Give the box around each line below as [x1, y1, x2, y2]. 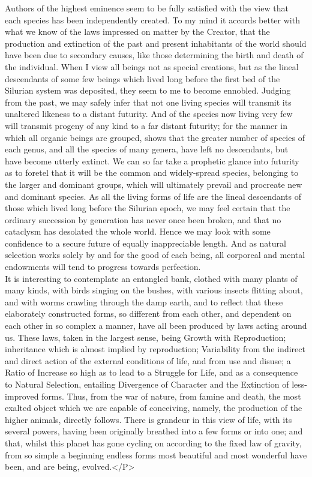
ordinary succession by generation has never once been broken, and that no [5, 213, 281, 226]
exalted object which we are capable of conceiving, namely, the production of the [5, 401, 302, 414]
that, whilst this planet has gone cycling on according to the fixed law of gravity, [5, 436, 302, 449]
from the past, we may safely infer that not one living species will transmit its [5, 95, 292, 108]
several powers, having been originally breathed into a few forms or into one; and [5, 425, 303, 437]
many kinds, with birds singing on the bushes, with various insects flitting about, [5, 284, 303, 296]
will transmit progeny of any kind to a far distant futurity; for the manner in [5, 119, 288, 131]
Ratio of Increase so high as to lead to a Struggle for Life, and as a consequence [5, 366, 298, 379]
